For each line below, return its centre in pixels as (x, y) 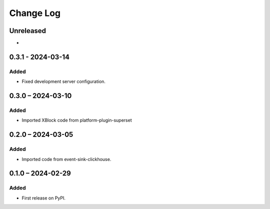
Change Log (35, 13)
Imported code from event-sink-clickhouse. (66, 159)
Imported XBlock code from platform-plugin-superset (77, 120)
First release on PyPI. (44, 198)
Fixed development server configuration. (64, 81)
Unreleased (28, 31)
